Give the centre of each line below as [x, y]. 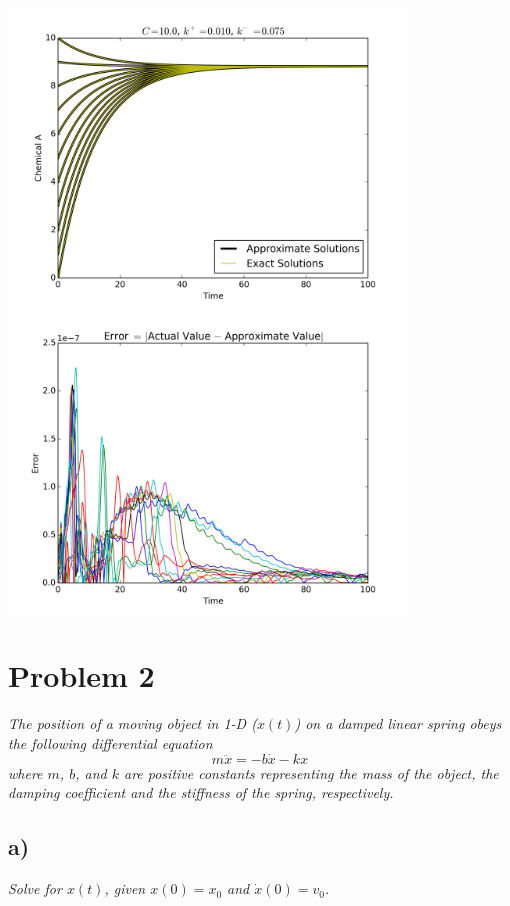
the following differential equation [110, 742]
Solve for [35, 888]
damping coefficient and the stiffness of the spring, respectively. [201, 792]
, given [125, 888]
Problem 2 [81, 675]
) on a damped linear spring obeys [398, 723]
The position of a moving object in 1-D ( [132, 723]
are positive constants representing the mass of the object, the [311, 772]
